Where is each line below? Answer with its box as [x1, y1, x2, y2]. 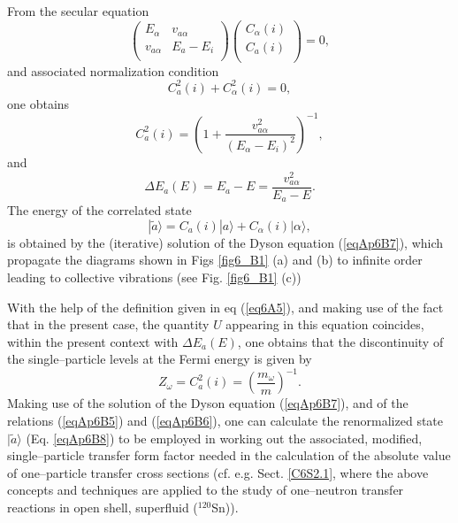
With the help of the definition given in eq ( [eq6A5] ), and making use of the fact [7, 297, 444, 316]
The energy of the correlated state [7, 201, 192, 219]
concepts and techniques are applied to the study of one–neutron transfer [7, 481, 404, 499]
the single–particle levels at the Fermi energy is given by [7, 350, 312, 368]
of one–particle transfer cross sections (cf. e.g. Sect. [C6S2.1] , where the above [7, 463, 429, 481]
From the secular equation [7, 2, 149, 19]
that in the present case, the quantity [7, 315, 210, 334]
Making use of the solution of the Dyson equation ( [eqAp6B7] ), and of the [7, 394, 408, 412]
